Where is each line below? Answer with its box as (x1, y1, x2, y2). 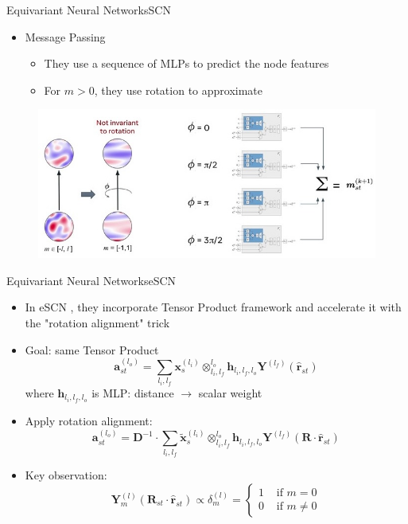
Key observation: (25, 467, 107, 483)
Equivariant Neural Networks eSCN (6, 272, 177, 288)
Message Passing (25, 28, 106, 45)
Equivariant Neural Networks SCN (6, 2, 171, 18)
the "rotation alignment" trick (25, 315, 170, 330)
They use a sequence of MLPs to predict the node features (44, 55, 329, 72)
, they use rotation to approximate (94, 81, 263, 98)
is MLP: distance (91, 384, 174, 401)
